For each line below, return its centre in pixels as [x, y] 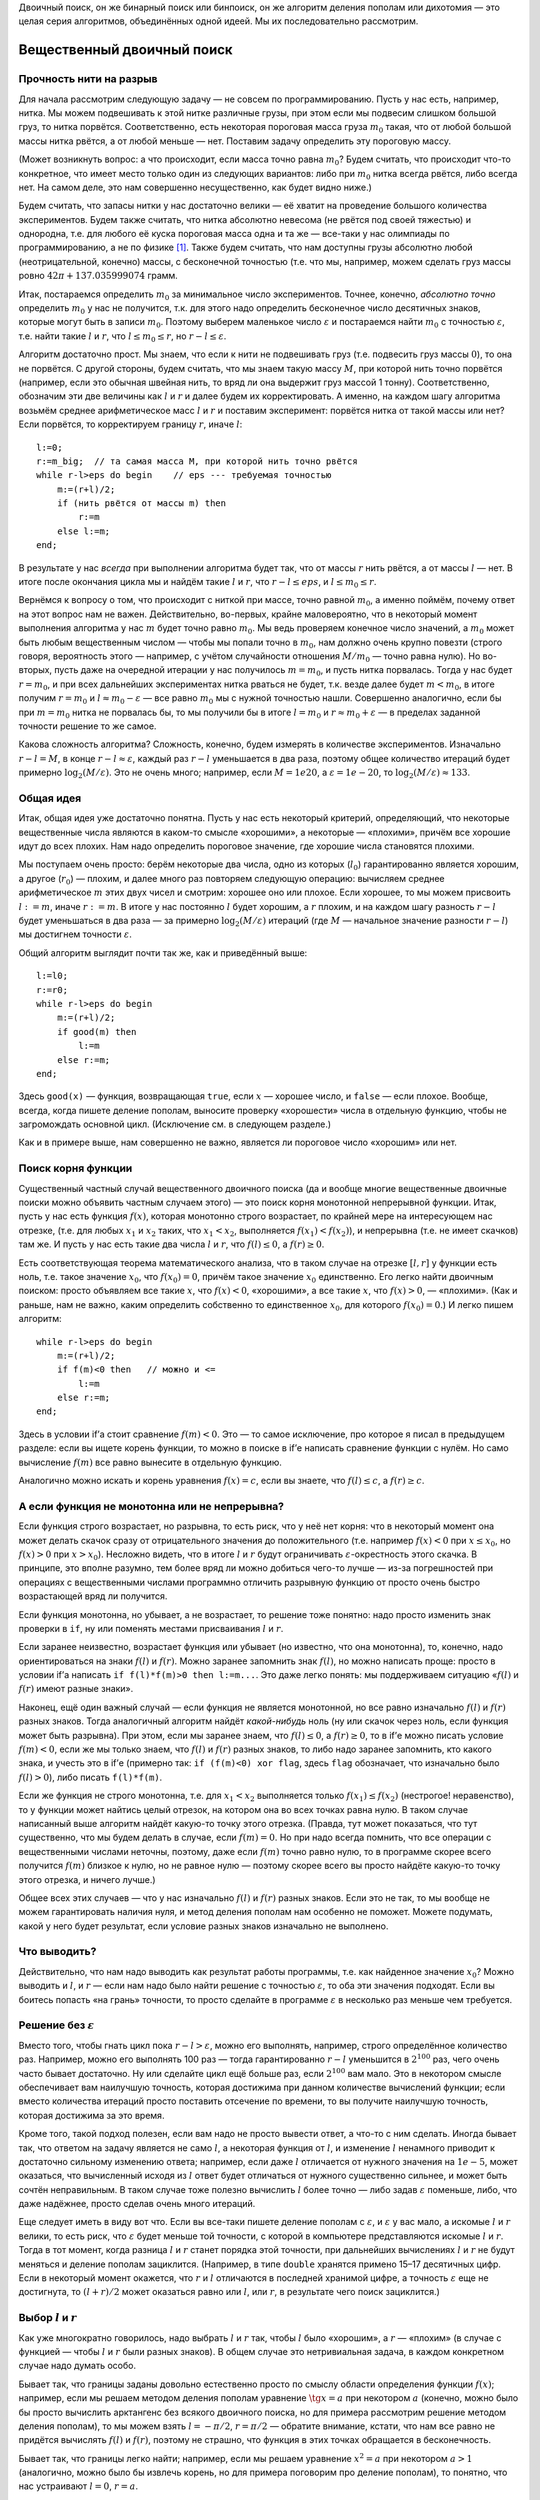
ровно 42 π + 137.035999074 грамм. [98, 276]
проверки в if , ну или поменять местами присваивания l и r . [151, 1628]
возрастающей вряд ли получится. [93, 1596]
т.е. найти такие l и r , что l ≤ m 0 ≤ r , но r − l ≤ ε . [122, 337]
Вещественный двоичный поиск [126, 50]
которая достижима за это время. [91, 2115]
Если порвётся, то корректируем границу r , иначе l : [130, 424]
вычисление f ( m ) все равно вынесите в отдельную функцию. [150, 1462]
